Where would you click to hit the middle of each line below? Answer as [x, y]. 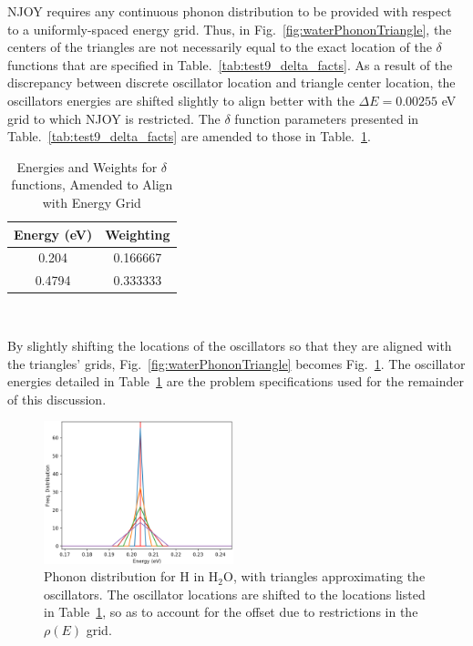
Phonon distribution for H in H [131, 576]
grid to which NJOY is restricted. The [114, 118]
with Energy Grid [92, 202]
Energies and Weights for [87, 166]
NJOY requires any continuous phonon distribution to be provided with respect [230, 11]
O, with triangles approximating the [324, 576]
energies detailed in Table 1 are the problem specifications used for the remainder [236, 381]
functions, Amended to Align [92, 185]
